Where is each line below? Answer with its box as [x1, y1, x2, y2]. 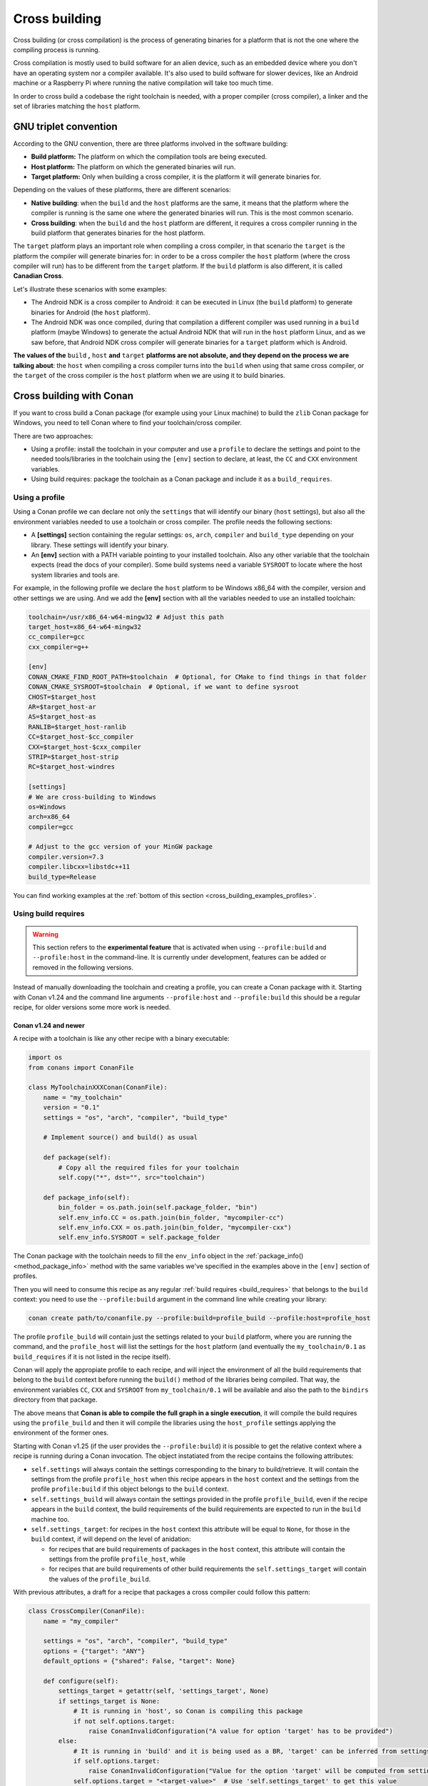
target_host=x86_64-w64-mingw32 [28, 622, 142, 631]
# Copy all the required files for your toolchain [58, 1163, 239, 1172]
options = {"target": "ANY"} [43, 1647, 146, 1655]
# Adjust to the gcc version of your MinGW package [28, 843, 213, 851]
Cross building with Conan [13, 389, 133, 401]
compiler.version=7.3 [28, 852, 104, 861]
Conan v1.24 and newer [13, 1021, 85, 1029]
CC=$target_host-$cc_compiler [28, 733, 134, 741]
